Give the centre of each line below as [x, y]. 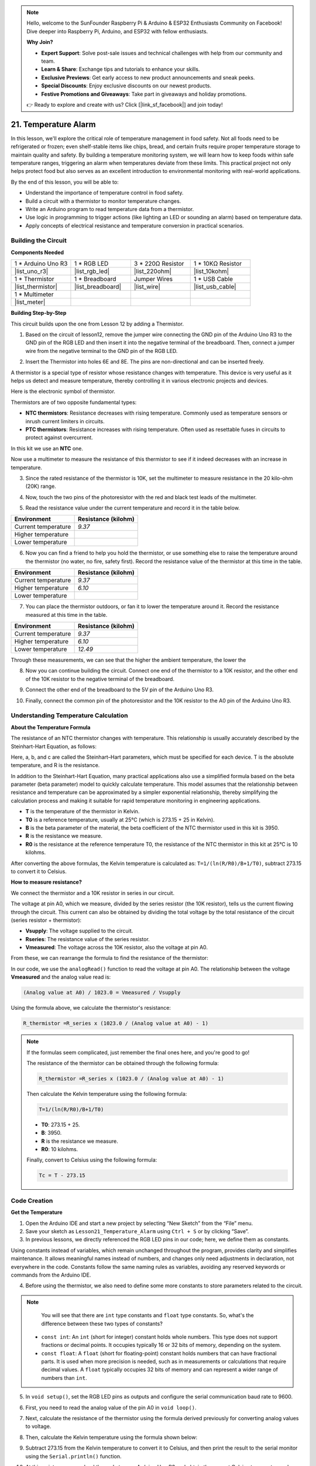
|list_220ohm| [153, 272]
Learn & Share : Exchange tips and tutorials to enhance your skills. [121, 69]
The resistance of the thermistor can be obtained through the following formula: [123, 1063]
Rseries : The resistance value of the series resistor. [88, 939]
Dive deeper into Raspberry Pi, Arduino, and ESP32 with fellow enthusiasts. [117, 31]
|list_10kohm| [211, 272]
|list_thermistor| [36, 287]
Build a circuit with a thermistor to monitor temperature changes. [103, 201]
